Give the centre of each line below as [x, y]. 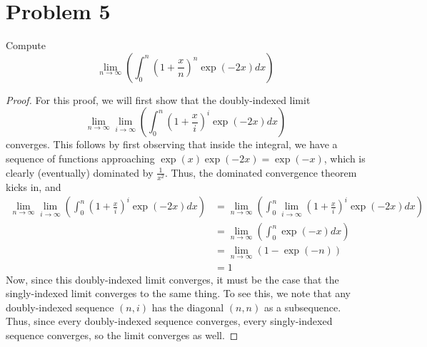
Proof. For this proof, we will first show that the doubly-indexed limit [158, 99]
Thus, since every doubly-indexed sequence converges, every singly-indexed [169, 321]
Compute [26, 45]
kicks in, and [34, 186]
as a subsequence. [302, 307]
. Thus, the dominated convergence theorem [261, 172]
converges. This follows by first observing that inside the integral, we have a [172, 144]
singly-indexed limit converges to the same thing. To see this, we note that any [178, 293]
